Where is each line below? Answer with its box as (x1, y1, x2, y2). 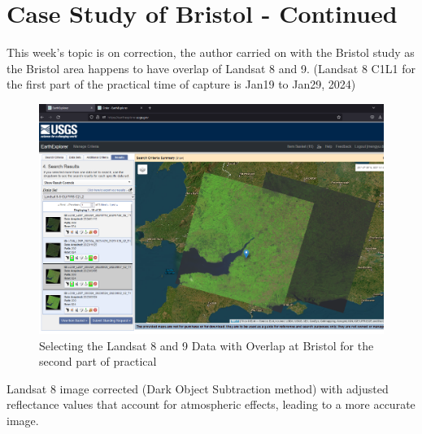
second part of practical (39, 353, 157, 370)
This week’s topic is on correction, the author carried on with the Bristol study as (7, 44, 415, 61)
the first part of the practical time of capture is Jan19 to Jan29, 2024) (7, 76, 356, 93)
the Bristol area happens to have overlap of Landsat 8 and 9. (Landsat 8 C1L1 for (7, 59, 415, 76)
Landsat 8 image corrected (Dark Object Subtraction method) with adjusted (7, 380, 389, 397)
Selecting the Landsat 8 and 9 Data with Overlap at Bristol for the (39, 336, 374, 354)
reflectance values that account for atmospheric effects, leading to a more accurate (7, 396, 415, 413)
